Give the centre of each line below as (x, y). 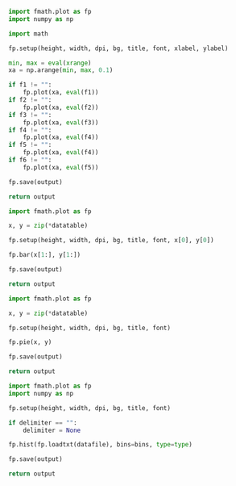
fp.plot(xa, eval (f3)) (61, 122)
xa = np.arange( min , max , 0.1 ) (61, 70)
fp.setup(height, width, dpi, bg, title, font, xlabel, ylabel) (118, 48)
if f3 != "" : (30, 115)
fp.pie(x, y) (30, 342)
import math (28, 34)
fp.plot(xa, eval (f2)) (61, 107)
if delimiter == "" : (43, 423)
